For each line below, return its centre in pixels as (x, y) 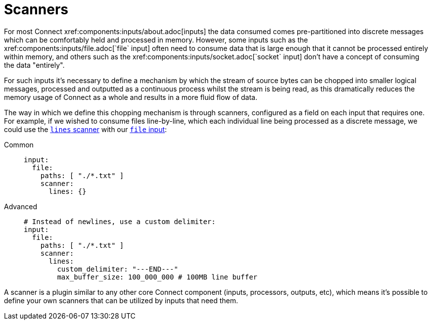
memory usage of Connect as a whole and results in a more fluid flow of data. (131, 97)
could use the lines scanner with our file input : (86, 129)
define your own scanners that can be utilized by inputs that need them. (121, 300)
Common (19, 144)
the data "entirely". (34, 65)
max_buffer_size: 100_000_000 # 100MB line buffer (157, 277)
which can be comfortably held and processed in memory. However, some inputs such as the (156, 40)
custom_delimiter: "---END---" (118, 269)
